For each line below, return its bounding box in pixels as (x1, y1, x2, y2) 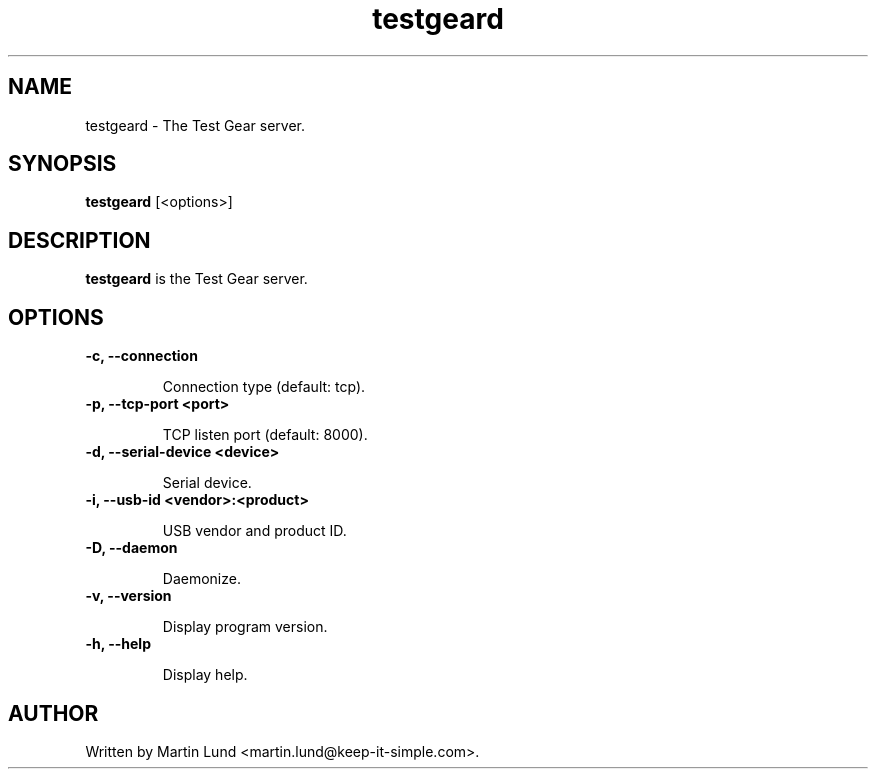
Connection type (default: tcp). (162, 378, 366, 396)
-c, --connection (85, 347, 198, 365)
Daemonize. (162, 570, 241, 588)
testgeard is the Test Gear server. (85, 270, 308, 288)
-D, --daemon (85, 539, 178, 557)
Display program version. (162, 618, 328, 636)
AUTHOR (8, 700, 99, 726)
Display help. (162, 666, 248, 684)
